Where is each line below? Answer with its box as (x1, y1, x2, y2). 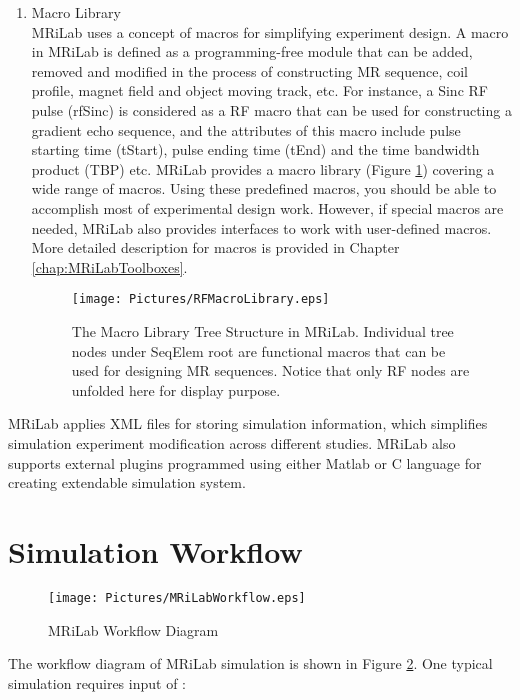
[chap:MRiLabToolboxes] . (31, 256, 188, 277)
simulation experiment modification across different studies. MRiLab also (8, 432, 456, 453)
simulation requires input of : (8, 672, 186, 693)
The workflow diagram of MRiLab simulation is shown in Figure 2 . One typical (8, 653, 493, 674)
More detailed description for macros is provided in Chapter (31, 237, 400, 258)
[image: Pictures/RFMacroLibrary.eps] (71, 292, 330, 307)
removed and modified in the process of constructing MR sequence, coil (31, 60, 468, 81)
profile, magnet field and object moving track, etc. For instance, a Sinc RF (31, 80, 488, 101)
